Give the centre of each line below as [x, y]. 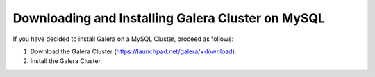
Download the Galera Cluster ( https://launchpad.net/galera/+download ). [133, 51]
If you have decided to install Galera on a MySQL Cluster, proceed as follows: [123, 39]
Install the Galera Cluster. [66, 61]
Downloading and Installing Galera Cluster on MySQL [169, 18]
